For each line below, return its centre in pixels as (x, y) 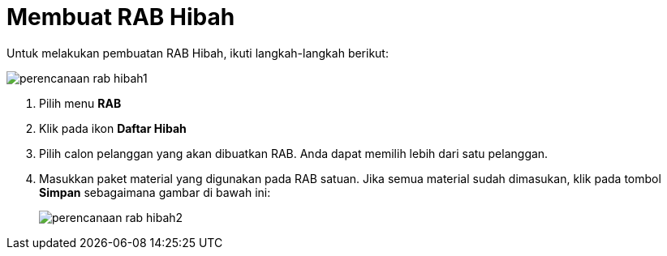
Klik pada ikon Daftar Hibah (113, 128)
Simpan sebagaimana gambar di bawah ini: (155, 192)
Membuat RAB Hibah (121, 17)
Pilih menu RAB (80, 103)
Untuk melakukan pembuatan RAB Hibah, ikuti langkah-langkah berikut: (198, 53)
